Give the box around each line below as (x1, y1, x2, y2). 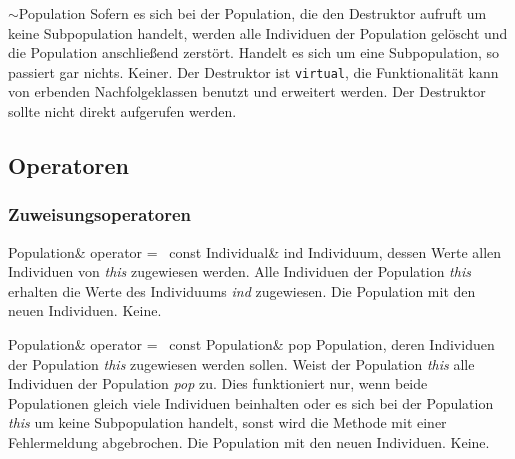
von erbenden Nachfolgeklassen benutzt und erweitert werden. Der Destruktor (8, 81, 486, 102)
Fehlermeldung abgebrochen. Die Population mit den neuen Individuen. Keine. (8, 431, 490, 452)
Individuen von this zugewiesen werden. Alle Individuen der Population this (8, 261, 471, 282)
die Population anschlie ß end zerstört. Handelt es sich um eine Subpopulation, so (8, 42, 500, 63)
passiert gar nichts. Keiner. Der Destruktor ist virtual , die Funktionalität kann (8, 61, 499, 82)
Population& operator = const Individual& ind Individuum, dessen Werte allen (8, 241, 502, 262)
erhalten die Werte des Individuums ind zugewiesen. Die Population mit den (8, 280, 476, 301)
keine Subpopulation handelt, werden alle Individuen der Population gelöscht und (8, 22, 508, 43)
